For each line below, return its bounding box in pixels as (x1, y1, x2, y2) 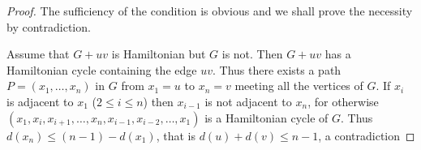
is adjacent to (6, 92, 74, 109)
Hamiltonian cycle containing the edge (6, 61, 197, 78)
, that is (156, 126, 195, 144)
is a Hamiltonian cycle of (204, 109, 329, 126)
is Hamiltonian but (111, 45, 206, 62)
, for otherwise (307, 92, 379, 109)
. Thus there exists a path (212, 61, 342, 78)
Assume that (6, 45, 70, 62)
